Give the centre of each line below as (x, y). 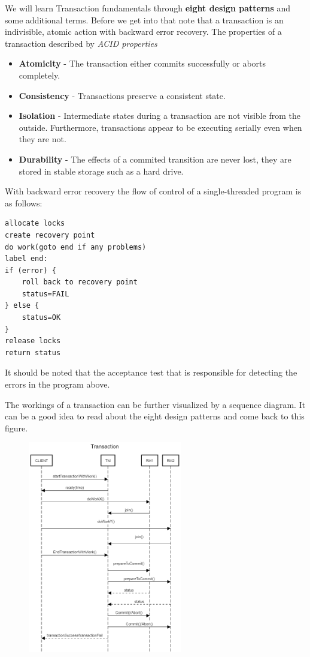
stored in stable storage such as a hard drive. (101, 171)
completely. (39, 75)
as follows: (24, 202)
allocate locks (35, 223)
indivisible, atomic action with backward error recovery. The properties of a (143, 31)
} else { (22, 306)
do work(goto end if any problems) (76, 247)
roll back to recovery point (80, 282)
